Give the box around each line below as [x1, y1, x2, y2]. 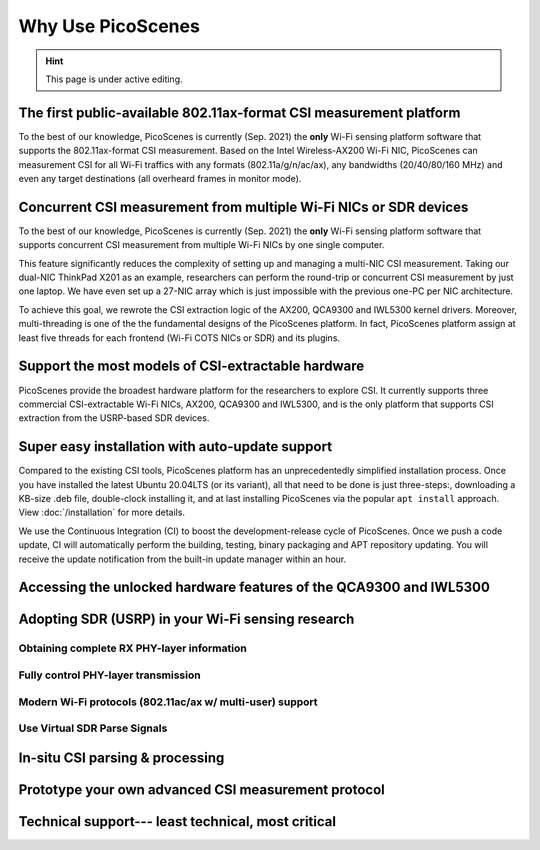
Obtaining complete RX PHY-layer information [18, 641, 247, 655]
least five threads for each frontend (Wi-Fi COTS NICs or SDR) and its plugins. [18, 331, 340, 344]
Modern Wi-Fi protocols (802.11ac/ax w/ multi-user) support [18, 695, 319, 709]
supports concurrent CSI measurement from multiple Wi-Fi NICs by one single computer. [18, 239, 385, 251]
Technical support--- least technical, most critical [18, 813, 337, 830]
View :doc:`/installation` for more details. [18, 506, 185, 519]
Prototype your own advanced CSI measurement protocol [18, 781, 385, 798]
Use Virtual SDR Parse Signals [18, 721, 168, 735]
